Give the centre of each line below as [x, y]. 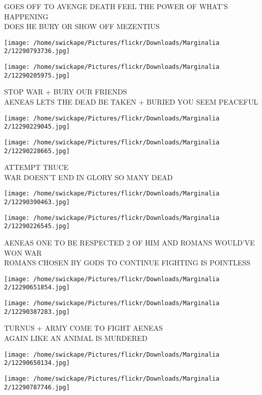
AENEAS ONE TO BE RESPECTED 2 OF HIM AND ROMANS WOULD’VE [129, 243]
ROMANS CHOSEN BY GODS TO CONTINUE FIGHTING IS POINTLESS [127, 263]
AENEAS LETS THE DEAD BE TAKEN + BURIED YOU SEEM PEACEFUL [131, 102]
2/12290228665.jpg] [37, 151]
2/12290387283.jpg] [37, 312]
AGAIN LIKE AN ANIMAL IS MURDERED [76, 338]
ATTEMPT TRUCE [36, 167]
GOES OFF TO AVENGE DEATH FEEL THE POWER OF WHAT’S [116, 6]
